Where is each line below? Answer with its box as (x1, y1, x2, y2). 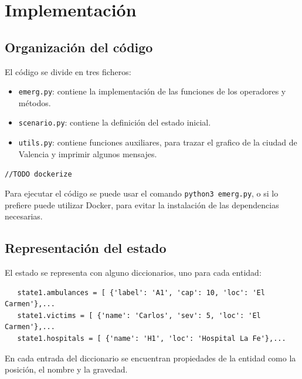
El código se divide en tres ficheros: (5, 65, 131, 77)
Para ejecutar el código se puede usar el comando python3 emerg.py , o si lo (5, 187, 279, 199)
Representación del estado (5, 239, 167, 257)
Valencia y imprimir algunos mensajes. (18, 147, 157, 160)
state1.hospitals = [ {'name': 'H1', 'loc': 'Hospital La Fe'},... (17, 334, 286, 343)
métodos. (18, 96, 51, 109)
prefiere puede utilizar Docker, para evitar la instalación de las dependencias (5, 198, 279, 211)
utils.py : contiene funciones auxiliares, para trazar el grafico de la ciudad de (18, 136, 297, 148)
